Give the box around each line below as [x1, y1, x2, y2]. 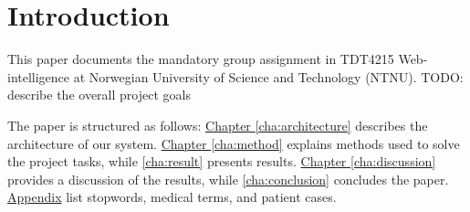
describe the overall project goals [7, 85, 191, 104]
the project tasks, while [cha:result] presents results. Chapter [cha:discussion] [7, 152, 436, 171]
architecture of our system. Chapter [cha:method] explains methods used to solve [7, 133, 460, 153]
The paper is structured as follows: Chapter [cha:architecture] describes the [7, 115, 428, 134]
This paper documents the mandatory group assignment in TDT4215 [7, 49, 394, 69]
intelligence [7, 67, 70, 86]
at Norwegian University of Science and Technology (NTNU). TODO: [73, 67, 464, 86]
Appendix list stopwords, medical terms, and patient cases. [7, 187, 337, 207]
